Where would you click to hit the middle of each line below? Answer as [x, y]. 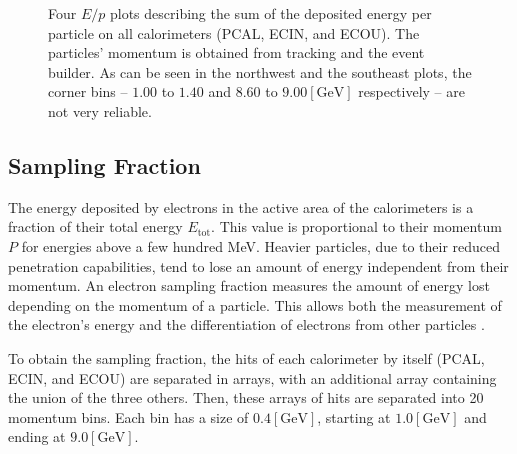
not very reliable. [100, 110]
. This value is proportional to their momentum [356, 226]
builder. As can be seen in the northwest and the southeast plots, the [260, 71]
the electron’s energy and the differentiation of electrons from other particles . [246, 324]
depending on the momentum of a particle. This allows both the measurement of [255, 304]
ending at [37, 436]
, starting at [354, 416]
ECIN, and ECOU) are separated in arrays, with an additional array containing [252, 377]
